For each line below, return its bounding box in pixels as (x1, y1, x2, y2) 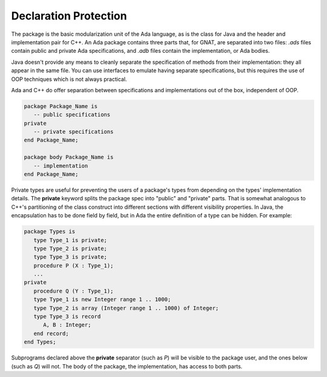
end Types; (24, 339, 56, 345)
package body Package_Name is (24, 154, 114, 161)
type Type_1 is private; (33, 237, 107, 243)
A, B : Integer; (43, 322, 91, 328)
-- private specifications (33, 128, 114, 135)
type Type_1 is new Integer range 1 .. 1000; (33, 296, 171, 303)
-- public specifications (33, 111, 111, 118)
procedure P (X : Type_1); (33, 262, 114, 269)
